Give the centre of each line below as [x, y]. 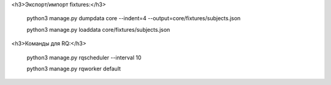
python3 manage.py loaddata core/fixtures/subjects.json [98, 29]
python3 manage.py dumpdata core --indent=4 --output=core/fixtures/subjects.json [134, 18]
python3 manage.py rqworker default [74, 68]
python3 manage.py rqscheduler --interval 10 [84, 57]
